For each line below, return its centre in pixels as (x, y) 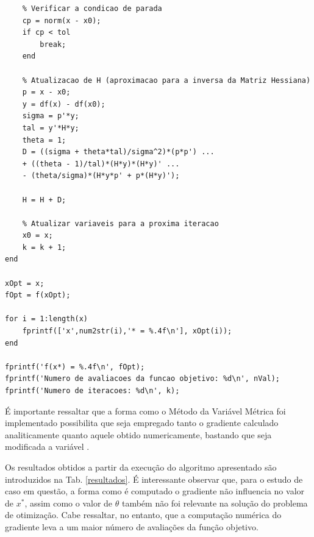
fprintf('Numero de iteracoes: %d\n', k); (92, 391)
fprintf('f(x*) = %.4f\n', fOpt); (75, 367)
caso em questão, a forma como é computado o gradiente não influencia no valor (155, 491)
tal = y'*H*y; (51, 128)
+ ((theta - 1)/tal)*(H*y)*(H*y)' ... (101, 164)
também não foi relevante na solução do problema (215, 503)
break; (53, 44)
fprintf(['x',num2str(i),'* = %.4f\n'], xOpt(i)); (127, 331)
